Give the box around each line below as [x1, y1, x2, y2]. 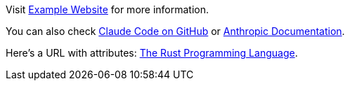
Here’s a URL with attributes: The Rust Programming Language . [6, 47, 298, 59]
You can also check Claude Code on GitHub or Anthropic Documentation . [6, 25, 345, 37]
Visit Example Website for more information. [6, 3, 209, 15]
